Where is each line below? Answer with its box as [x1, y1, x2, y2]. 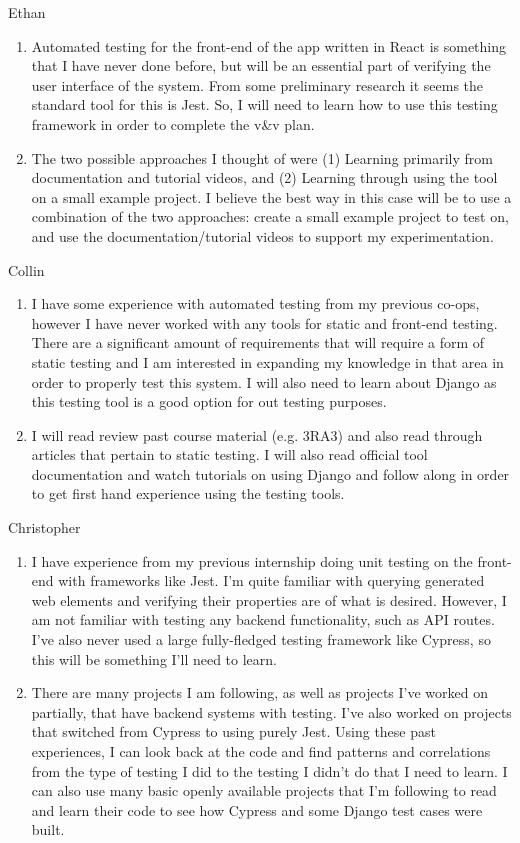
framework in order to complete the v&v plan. [31, 113, 315, 134]
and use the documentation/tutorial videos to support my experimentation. [31, 225, 494, 246]
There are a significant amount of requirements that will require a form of [31, 332, 485, 353]
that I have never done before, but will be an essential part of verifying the [31, 55, 491, 76]
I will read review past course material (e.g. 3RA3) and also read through [31, 424, 483, 445]
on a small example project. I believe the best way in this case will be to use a [31, 186, 512, 207]
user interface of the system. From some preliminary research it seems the [31, 74, 484, 95]
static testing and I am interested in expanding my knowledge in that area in [31, 351, 504, 372]
